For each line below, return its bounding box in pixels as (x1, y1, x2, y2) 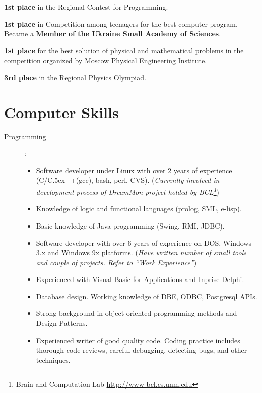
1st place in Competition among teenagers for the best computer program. (4, 18, 238, 29)
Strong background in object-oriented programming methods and (36, 308, 237, 318)
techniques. (36, 354, 71, 365)
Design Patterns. (36, 318, 88, 328)
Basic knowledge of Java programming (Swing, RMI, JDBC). (36, 220, 225, 231)
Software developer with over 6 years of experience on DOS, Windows (36, 237, 251, 248)
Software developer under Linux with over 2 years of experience (36, 164, 232, 175)
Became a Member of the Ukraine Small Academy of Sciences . (4, 28, 221, 39)
